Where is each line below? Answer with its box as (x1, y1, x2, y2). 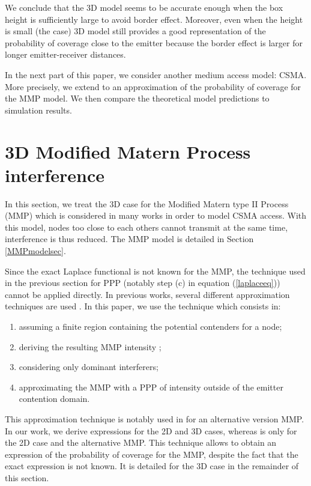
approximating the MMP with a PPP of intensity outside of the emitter (19, 380, 283, 393)
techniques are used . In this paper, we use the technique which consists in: (5, 300, 281, 312)
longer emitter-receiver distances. (5, 48, 126, 61)
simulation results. (5, 103, 72, 116)
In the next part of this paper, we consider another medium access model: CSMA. (5, 68, 307, 80)
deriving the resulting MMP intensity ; (19, 340, 162, 353)
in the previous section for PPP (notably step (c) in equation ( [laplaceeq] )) (5, 276, 280, 289)
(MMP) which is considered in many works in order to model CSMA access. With (5, 209, 307, 222)
